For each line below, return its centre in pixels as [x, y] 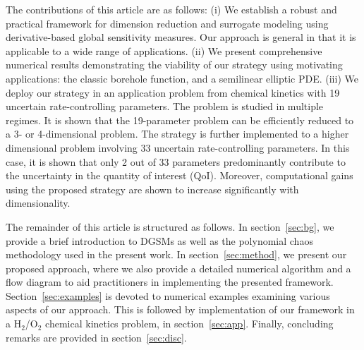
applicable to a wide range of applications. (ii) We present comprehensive [164, 50]
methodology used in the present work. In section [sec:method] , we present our [176, 254]
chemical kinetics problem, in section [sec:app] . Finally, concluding [189, 324]
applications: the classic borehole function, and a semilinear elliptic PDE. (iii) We [182, 78]
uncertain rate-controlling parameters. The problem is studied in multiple [165, 106]
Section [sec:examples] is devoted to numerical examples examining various [168, 295]
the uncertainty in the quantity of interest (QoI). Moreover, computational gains [180, 175]
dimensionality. [38, 203]
